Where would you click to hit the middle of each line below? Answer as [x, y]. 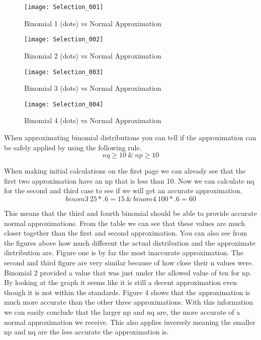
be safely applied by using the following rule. [73, 147]
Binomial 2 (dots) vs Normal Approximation [93, 55]
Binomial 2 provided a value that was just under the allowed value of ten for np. [128, 272]
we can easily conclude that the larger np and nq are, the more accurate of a [122, 311]
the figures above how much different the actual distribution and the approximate [130, 242]
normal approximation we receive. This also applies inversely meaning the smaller [130, 322]
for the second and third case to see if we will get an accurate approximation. [123, 190]
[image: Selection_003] [64, 72]
